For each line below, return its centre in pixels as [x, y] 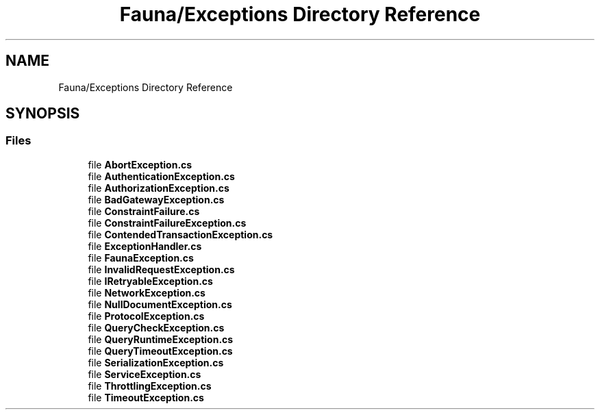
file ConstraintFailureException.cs [167, 223]
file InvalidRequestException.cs [161, 269]
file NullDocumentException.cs [160, 304]
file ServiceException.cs [145, 374]
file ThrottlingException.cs [150, 386]
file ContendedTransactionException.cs [180, 234]
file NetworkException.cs [147, 292]
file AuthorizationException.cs [159, 188]
